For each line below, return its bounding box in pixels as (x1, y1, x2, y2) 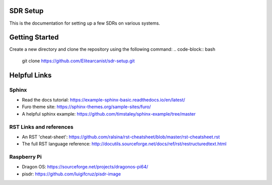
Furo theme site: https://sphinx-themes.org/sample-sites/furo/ (22, 104, 151, 110)
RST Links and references (9, 123, 74, 130)
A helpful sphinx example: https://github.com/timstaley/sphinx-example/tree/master (22, 111, 196, 117)
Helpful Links (9, 71, 52, 79)
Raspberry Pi (9, 153, 42, 160)
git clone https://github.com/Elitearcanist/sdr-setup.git (22, 58, 135, 64)
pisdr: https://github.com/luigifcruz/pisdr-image (22, 171, 121, 177)
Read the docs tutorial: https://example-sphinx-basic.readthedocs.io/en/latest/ (22, 97, 185, 103)
